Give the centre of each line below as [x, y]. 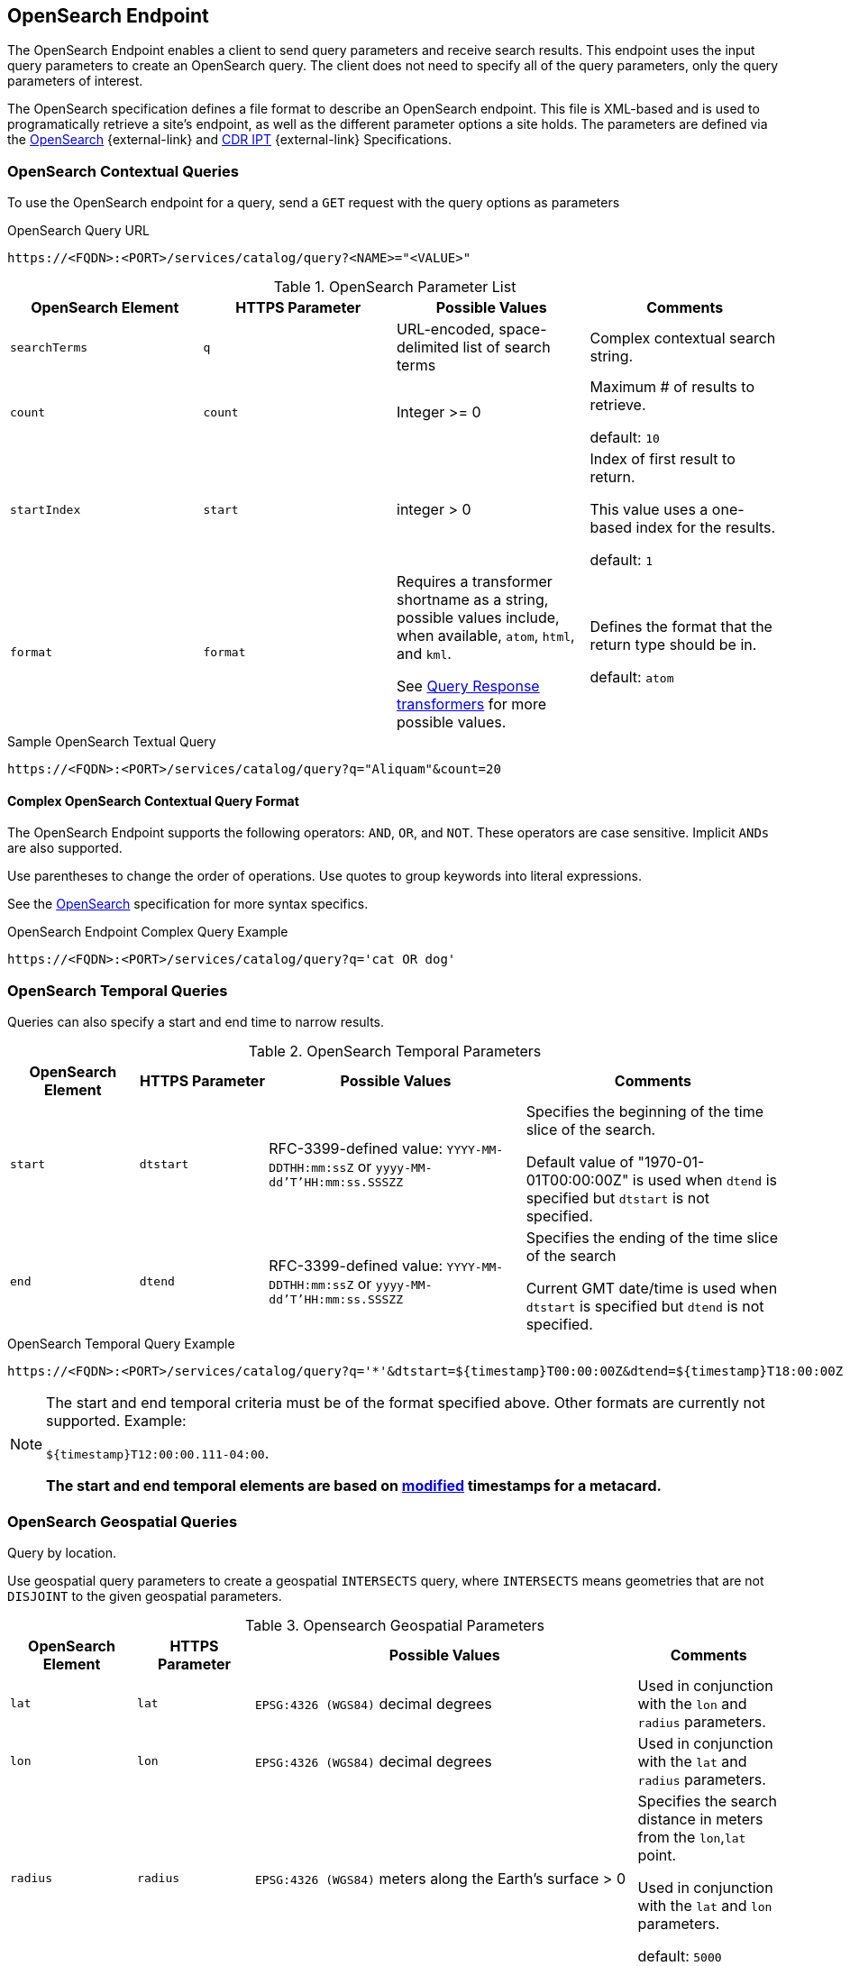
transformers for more [472, 704]
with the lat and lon [705, 1905]
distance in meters [700, 1819]
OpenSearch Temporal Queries [118, 990]
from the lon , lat [692, 1837]
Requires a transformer [475, 582]
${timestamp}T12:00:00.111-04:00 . [158, 1454]
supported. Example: [116, 1421]
